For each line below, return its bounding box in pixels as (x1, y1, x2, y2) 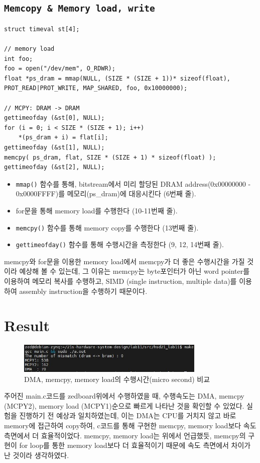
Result (4, 315, 50, 336)
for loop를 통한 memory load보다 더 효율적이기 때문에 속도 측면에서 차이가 (19, 440, 251, 450)
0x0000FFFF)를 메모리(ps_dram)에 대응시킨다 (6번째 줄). (16, 188, 196, 199)
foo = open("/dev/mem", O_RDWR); (4, 65, 115, 72)
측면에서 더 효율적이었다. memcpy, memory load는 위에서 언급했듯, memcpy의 (4, 430, 246, 440)
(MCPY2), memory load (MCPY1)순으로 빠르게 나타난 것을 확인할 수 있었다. (4, 400, 244, 411)
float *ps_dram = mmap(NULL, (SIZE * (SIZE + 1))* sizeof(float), (4, 74, 231, 82)
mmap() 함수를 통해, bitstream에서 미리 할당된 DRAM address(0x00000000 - (16, 178, 251, 189)
